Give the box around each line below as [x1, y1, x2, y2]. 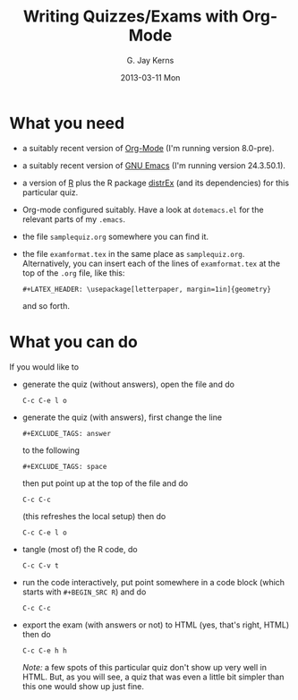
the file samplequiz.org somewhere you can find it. [21, 231, 209, 242]
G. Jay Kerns [126, 55, 175, 65]
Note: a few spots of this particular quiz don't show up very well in [21, 662, 267, 672]
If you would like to [9, 361, 79, 372]
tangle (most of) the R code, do [21, 543, 138, 554]
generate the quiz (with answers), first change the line [21, 412, 222, 423]
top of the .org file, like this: [21, 267, 125, 278]
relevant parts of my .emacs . [21, 213, 125, 225]
